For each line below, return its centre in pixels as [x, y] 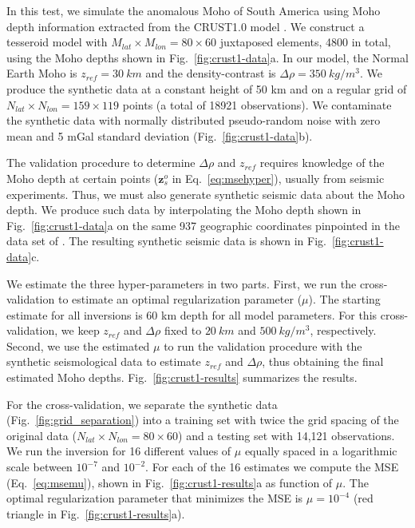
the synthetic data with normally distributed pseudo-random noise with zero [194, 120]
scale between [40, 467]
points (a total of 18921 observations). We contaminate [257, 104]
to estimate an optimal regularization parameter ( [180, 299]
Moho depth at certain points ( [83, 178]
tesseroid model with [57, 42]
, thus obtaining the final [323, 361]
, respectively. [343, 330]
